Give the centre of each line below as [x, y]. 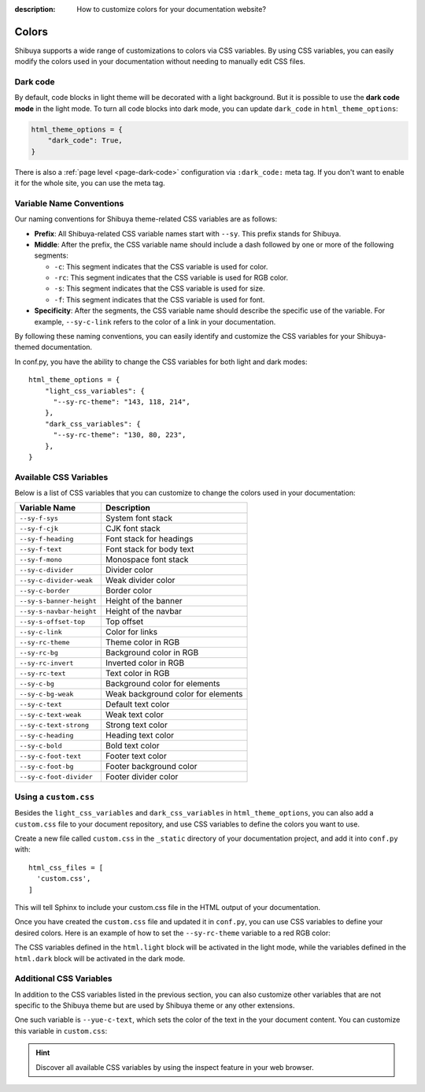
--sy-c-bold [41, 746]
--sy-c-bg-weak [46, 694]
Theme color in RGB [142, 642]
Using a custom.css [54, 797]
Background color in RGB [152, 652]
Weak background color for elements [174, 694]
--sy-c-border [44, 591]
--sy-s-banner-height [58, 601]
